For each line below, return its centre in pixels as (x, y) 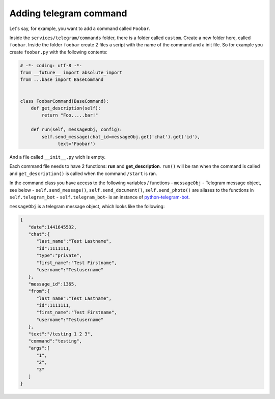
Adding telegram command (68, 13)
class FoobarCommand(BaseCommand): (64, 101)
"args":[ (39, 348)
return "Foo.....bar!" (70, 115)
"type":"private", (59, 255)
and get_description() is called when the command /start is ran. (83, 174)
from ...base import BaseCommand (62, 80)
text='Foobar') (77, 144)
